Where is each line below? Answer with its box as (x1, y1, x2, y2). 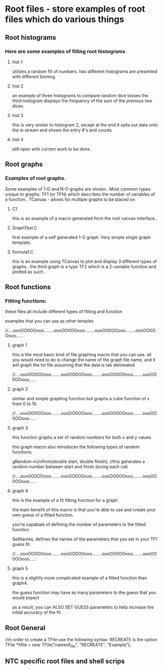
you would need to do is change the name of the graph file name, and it (12, 357, 156, 363)
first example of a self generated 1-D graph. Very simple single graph (12, 234, 151, 240)
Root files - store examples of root (5, 3, 145, 15)
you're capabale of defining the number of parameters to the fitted (12, 521, 146, 527)
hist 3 (12, 112, 24, 118)
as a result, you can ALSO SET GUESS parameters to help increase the (12, 605, 154, 610)
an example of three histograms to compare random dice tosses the (12, 92, 148, 98)
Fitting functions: (5, 297, 47, 304)
